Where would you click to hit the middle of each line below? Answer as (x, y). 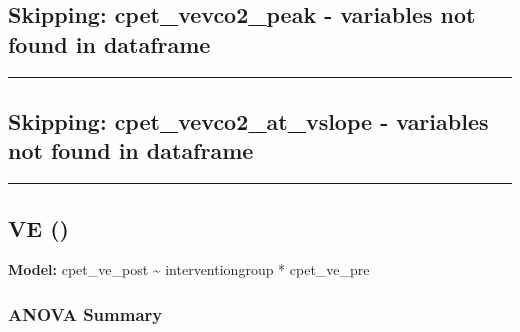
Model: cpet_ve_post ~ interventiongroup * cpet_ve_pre (189, 269)
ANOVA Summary (85, 313)
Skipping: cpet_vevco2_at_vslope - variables (248, 120)
